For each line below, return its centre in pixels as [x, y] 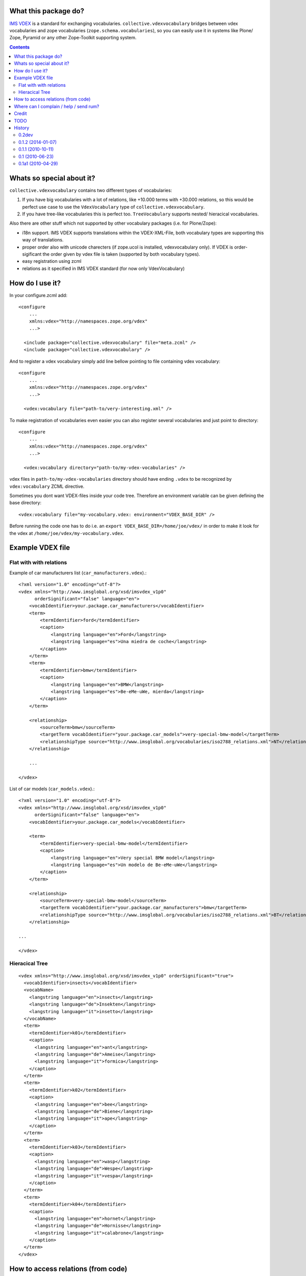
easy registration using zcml [52, 261]
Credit [20, 114]
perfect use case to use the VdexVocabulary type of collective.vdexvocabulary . [113, 207]
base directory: [25, 503]
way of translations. [43, 240]
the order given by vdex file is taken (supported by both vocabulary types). [121, 254]
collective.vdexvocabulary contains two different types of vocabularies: [91, 190]
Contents [20, 47]
